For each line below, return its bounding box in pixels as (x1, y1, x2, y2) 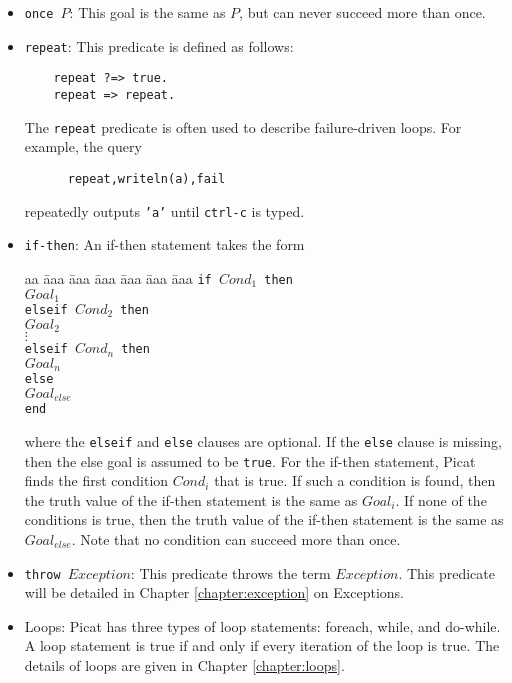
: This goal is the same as (69, 2, 226, 22)
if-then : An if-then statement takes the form (24, 234, 305, 255)
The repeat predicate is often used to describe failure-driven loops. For (24, 116, 462, 137)
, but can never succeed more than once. (239, 2, 486, 22)
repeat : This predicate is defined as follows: (24, 35, 294, 56)
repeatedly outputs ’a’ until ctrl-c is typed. (24, 200, 305, 221)
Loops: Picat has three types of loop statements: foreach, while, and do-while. (24, 615, 501, 636)
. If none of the (395, 489, 487, 510)
